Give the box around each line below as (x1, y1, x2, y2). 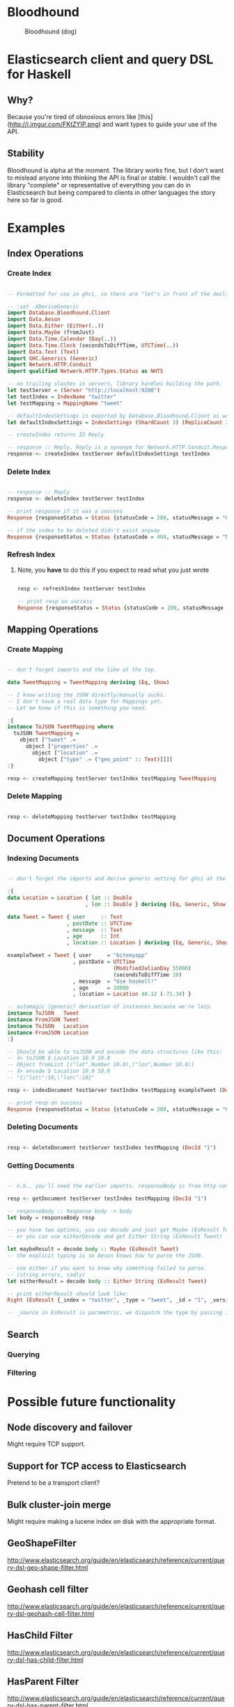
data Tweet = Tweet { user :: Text (7, 913, 123, 920)
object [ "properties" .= (25, 743, 98, 750)
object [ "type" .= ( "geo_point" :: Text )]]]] (38, 756, 173, 763)
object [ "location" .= (32, 749, 98, 756)
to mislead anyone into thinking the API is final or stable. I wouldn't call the (7, 173, 221, 182)
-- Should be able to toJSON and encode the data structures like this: (7, 1048, 223, 1055)
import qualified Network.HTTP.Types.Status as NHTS (7, 368, 164, 375)
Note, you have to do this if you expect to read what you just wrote (17, 566, 210, 574)
